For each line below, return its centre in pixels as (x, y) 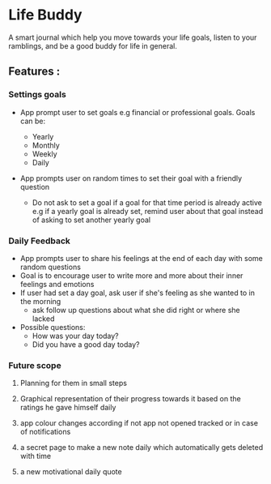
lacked (43, 319)
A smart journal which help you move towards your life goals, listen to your (133, 37)
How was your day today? (75, 336)
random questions (50, 267)
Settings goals (37, 95)
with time (35, 456)
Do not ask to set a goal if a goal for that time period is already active (147, 202)
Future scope (35, 365)
